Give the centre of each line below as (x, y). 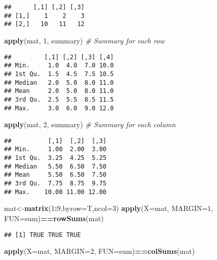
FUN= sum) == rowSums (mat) (54, 218)
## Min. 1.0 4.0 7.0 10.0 (59, 66)
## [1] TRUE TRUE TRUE (43, 235)
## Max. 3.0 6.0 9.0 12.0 (59, 108)
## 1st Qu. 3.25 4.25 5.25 (55, 158)
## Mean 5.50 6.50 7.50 (55, 175)
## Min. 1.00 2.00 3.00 (55, 149)
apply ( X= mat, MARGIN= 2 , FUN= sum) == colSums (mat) (100, 251)
